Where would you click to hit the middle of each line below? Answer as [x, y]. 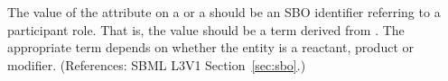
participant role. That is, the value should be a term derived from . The [206, 29]
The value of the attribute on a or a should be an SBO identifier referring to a [224, 12]
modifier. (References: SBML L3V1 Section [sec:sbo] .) [157, 64]
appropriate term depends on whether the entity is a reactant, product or [211, 47]
